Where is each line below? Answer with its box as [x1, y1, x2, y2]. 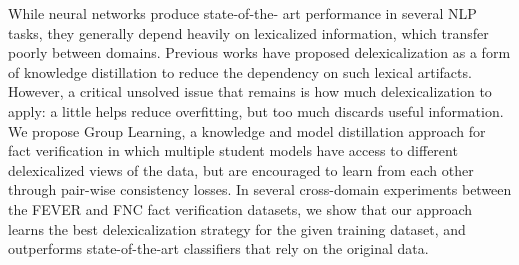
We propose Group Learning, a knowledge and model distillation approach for [8, 120, 486, 141]
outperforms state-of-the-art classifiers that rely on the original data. [8, 238, 429, 259]
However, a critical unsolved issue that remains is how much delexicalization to [8, 81, 492, 102]
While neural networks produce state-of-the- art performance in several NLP [8, 3, 477, 23]
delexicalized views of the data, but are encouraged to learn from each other [8, 159, 474, 180]
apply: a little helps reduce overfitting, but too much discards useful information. [8, 100, 504, 121]
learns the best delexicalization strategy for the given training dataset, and [8, 218, 466, 239]
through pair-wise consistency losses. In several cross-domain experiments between [8, 179, 512, 200]
